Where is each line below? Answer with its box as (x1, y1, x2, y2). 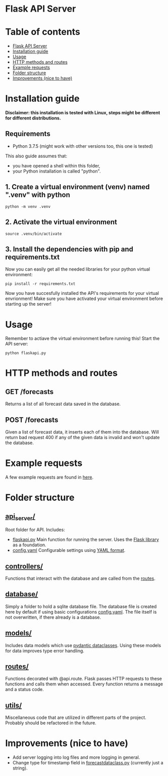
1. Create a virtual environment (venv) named (5, 183, 150, 191)
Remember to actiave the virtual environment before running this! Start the (5, 335, 160, 341)
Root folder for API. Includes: (5, 527, 66, 533)
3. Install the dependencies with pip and (5, 245, 134, 253)
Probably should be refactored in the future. (5, 720, 97, 726)
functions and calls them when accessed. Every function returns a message (5, 681, 163, 687)
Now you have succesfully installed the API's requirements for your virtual (5, 290, 159, 296)
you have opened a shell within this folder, (12, 162, 100, 168)
